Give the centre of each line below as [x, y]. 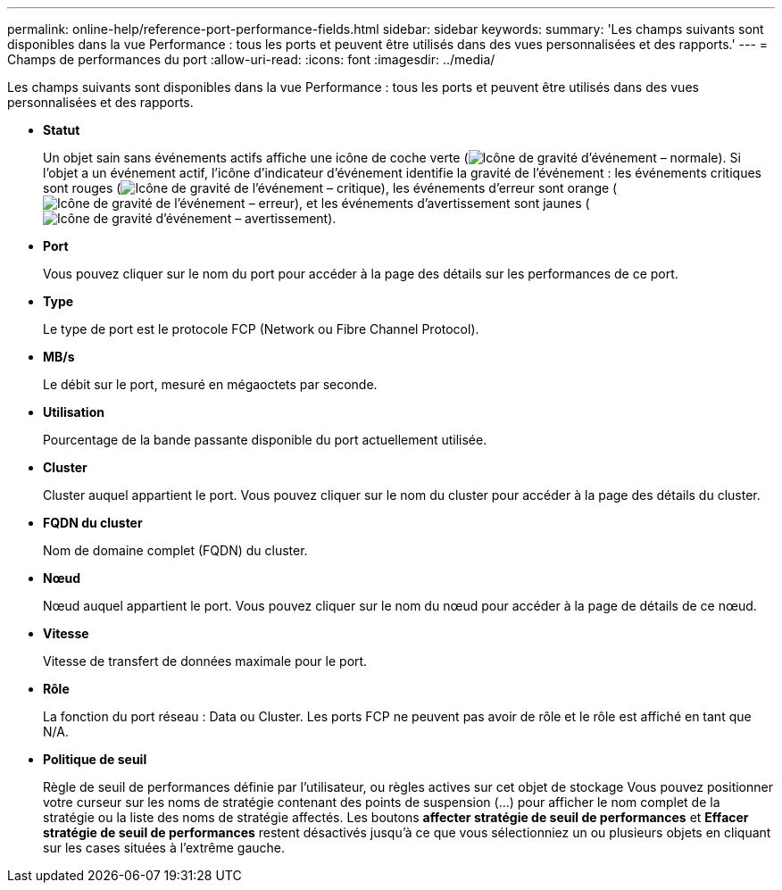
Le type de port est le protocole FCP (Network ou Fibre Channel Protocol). [261, 329]
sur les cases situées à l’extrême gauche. [164, 848]
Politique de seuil [95, 759]
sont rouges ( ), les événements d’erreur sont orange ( [330, 188]
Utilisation [74, 412]
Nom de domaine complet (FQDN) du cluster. [175, 550]
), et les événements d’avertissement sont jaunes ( [442, 203]
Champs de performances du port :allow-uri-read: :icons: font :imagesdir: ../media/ [251, 59]
